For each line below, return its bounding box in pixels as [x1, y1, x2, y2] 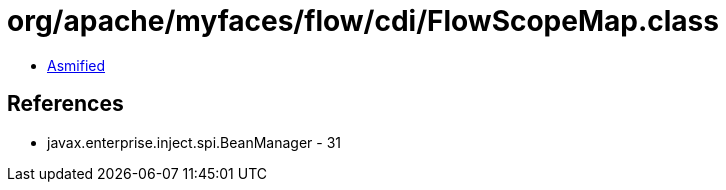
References [7, 91, 124, 117]
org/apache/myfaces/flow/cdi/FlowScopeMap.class [7, 4, 719, 38]
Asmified [47, 56, 106, 74]
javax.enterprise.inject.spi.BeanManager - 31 [47, 133, 341, 151]
